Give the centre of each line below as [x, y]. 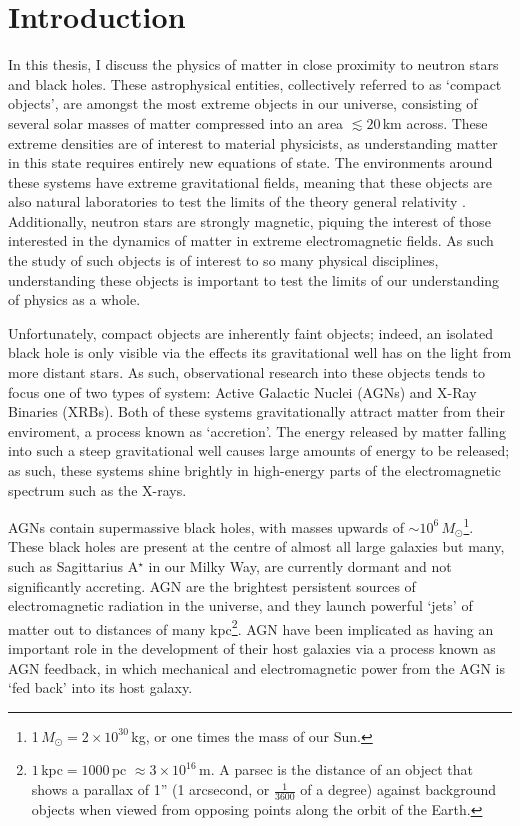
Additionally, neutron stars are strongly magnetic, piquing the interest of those [249, 220]
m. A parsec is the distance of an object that [336, 769]
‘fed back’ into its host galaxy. [100, 687]
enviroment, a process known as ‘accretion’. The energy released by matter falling [257, 430]
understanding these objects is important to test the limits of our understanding [254, 279]
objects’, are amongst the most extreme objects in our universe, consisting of [243, 103]
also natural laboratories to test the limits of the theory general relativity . [237, 201]
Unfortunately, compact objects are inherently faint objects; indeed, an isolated [250, 332]
